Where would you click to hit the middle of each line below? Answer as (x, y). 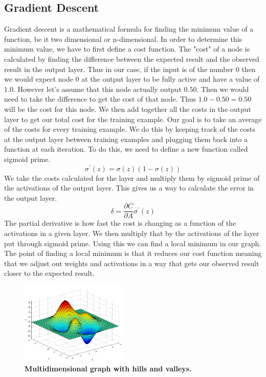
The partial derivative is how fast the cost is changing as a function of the (120, 223)
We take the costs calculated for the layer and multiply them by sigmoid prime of (132, 178)
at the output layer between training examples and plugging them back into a (126, 139)
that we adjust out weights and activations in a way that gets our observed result (132, 263)
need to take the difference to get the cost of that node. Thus (100, 99)
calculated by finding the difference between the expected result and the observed (132, 58)
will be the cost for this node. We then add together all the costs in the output (128, 109)
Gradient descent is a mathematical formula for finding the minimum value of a (129, 29)
